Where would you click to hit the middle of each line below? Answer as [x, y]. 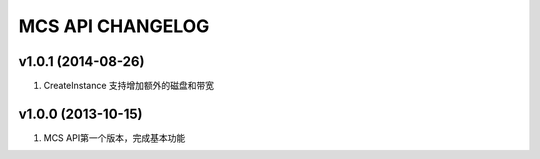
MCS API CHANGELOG [114, 26]
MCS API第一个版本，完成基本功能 [114, 137]
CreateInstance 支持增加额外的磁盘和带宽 [129, 86]
